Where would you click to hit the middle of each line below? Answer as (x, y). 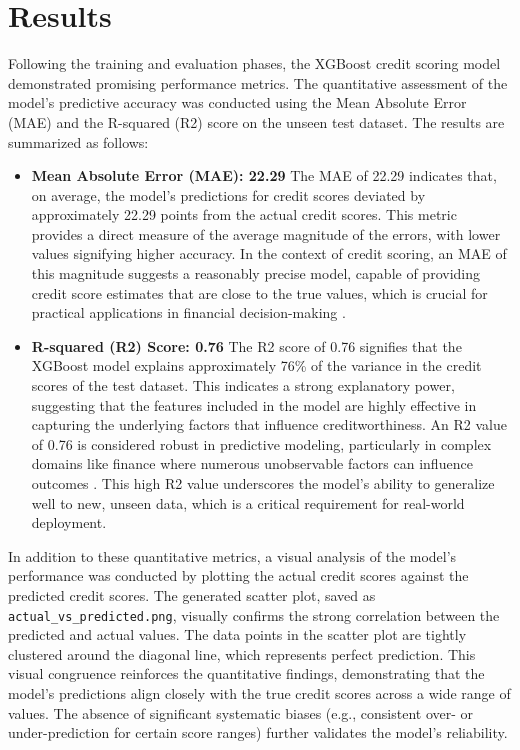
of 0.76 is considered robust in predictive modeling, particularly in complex (261, 443)
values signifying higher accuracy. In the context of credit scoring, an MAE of (269, 253)
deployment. (69, 522)
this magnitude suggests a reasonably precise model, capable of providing (255, 273)
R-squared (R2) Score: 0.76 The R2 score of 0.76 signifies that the (246, 345)
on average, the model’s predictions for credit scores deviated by (228, 194)
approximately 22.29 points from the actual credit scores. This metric (244, 214)
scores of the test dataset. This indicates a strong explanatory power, (243, 385)
